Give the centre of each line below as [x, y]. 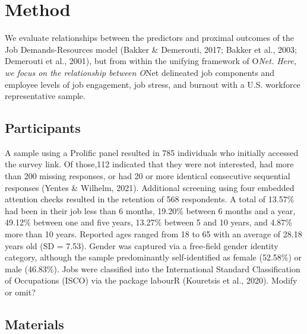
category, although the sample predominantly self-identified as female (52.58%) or [153, 257]
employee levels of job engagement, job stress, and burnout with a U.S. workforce [153, 84]
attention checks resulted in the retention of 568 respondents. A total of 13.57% [150, 199]
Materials [34, 324]
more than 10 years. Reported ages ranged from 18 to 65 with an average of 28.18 [153, 234]
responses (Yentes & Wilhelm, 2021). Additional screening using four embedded [150, 187]
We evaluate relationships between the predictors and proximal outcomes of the [149, 38]
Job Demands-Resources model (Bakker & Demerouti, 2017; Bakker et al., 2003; [151, 49]
